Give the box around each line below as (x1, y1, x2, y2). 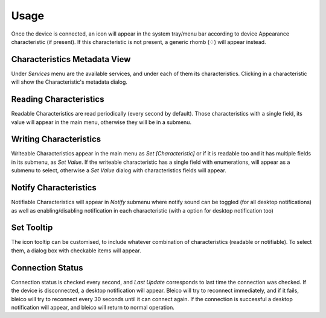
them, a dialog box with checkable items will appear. (11, 247, 141, 254)
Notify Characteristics (11, 182, 97, 193)
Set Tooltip (11, 223, 53, 233)
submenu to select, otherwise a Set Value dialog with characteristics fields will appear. (11, 167, 226, 174)
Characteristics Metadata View (11, 54, 131, 64)
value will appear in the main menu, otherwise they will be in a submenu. (11, 118, 192, 126)
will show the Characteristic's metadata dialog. (11, 78, 128, 86)
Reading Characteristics (11, 94, 104, 105)
